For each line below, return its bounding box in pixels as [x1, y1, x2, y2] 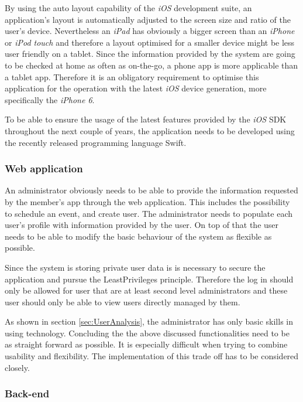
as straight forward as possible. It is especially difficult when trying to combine [5, 338, 288, 350]
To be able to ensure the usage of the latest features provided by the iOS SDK [5, 113, 287, 125]
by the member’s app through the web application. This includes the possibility [5, 195, 290, 207]
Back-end [5, 386, 50, 401]
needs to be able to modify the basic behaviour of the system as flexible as [5, 230, 272, 242]
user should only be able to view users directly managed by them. [5, 295, 240, 308]
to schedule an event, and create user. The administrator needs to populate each [5, 207, 292, 219]
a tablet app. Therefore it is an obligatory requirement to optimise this [5, 70, 259, 83]
